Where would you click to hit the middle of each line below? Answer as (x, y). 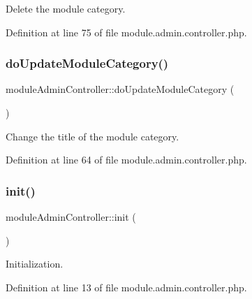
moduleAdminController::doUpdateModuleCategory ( (120, 89)
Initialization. (35, 264)
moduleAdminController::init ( (71, 217)
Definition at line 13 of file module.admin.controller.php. (126, 287)
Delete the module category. (66, 8)
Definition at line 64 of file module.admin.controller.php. (126, 160)
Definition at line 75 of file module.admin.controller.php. (126, 32)
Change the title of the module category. (92, 136)
